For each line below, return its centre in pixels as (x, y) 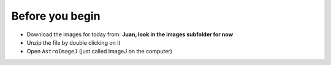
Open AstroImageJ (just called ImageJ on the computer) (100, 52)
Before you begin (56, 16)
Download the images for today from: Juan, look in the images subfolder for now (130, 34)
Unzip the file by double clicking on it (74, 42)
